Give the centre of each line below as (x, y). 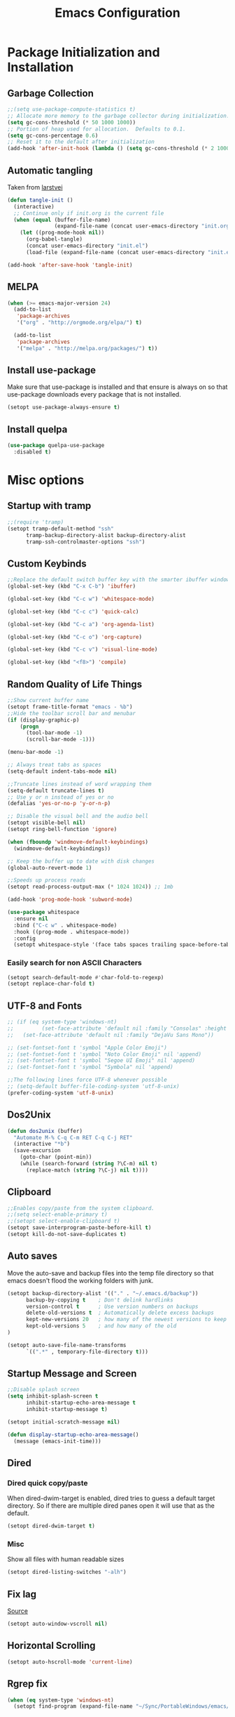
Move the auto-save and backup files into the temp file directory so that (111, 1273)
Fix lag (22, 1594)
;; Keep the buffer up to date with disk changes (81, 861)
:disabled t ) (33, 452)
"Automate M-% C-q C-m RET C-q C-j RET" (73, 1138)
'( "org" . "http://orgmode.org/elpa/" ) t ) (79, 323)
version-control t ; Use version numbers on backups (112, 1306)
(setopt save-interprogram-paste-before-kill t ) (79, 1228)
